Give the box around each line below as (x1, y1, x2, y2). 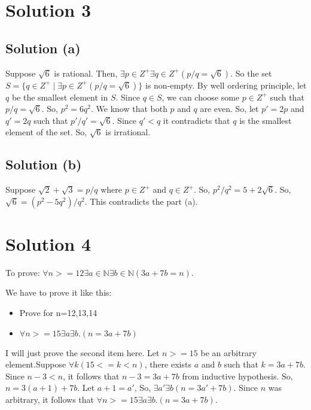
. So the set (230, 66, 272, 79)
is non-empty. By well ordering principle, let (145, 78, 307, 91)
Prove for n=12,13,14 (19, 306, 97, 319)
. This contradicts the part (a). (84, 195, 198, 207)
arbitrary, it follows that (5, 393, 94, 406)
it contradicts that (163, 114, 230, 126)
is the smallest (239, 114, 292, 126)
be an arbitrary (200, 346, 257, 359)
